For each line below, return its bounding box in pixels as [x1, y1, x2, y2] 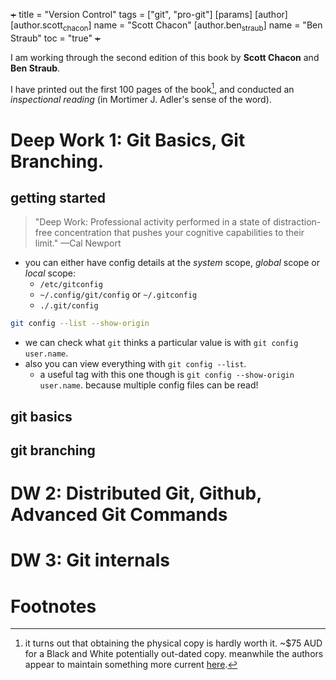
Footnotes [10, 595, 97, 618]
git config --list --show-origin [10, 319, 150, 329]
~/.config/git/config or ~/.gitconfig [39, 289, 198, 301]
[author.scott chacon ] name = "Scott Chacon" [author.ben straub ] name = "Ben [10, 19, 323, 33]
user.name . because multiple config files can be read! [39, 379, 259, 391]
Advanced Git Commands [10, 504, 228, 526]
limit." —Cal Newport [34, 237, 122, 249]
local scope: [24, 267, 77, 279]
